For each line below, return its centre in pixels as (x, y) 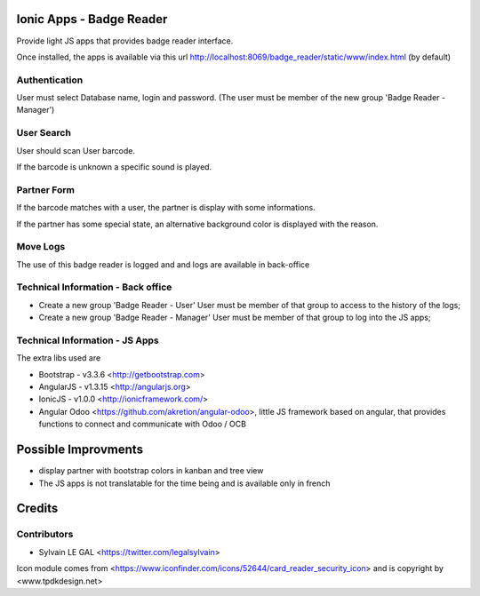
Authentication (50, 80)
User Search (44, 133)
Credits (37, 509)
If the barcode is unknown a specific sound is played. (114, 167)
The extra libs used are (59, 358)
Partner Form (46, 189)
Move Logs (41, 247)
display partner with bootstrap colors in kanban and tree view (151, 471)
